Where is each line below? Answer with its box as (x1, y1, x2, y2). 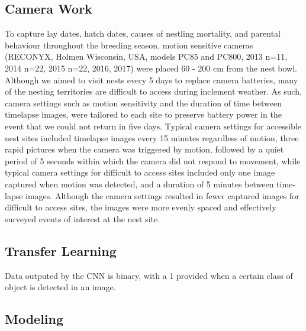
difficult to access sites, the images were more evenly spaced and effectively (5, 201, 276, 213)
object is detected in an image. (5, 281, 116, 293)
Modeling (5, 310, 64, 328)
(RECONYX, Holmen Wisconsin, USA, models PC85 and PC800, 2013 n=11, (5, 50, 288, 63)
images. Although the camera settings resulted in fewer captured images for (25, 189, 299, 202)
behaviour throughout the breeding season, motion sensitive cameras (5, 38, 253, 51)
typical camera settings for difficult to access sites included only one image (5, 166, 275, 179)
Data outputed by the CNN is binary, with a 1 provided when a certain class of (5, 269, 293, 281)
